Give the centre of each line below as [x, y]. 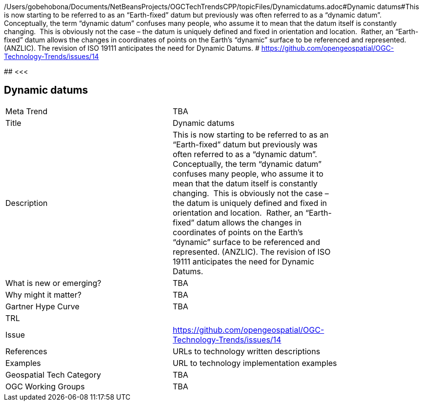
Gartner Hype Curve [42, 306]
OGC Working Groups [45, 386]
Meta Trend [27, 111]
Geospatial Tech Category [53, 375]
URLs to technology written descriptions [247, 351]
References [26, 351]
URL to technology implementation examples [255, 363]
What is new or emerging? [53, 283]
